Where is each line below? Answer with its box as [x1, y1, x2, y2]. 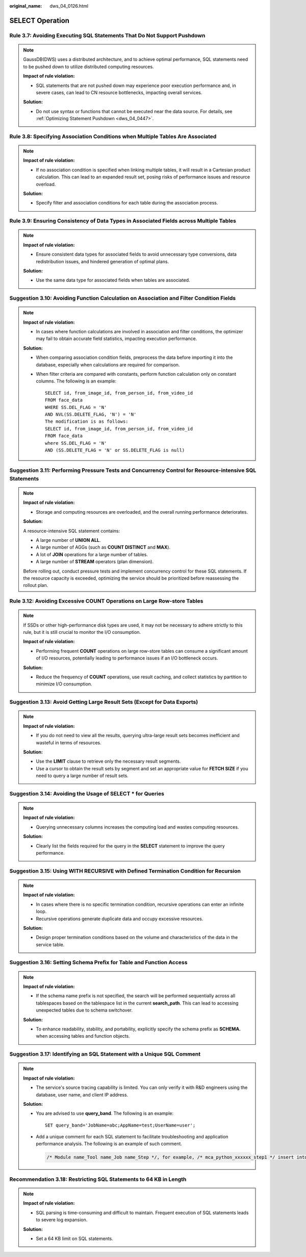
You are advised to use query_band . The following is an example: [36, 1110, 173, 1116]
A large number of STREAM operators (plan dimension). [36, 559, 154, 565]
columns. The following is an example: [36, 378, 117, 384]
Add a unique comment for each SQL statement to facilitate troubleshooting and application [36, 1134, 228, 1140]
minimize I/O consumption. [36, 681, 92, 687]
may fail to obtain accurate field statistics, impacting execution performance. [36, 335, 197, 342]
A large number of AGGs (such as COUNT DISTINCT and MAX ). [36, 544, 171, 551]
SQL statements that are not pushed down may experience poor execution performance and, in [36, 82, 237, 88]
